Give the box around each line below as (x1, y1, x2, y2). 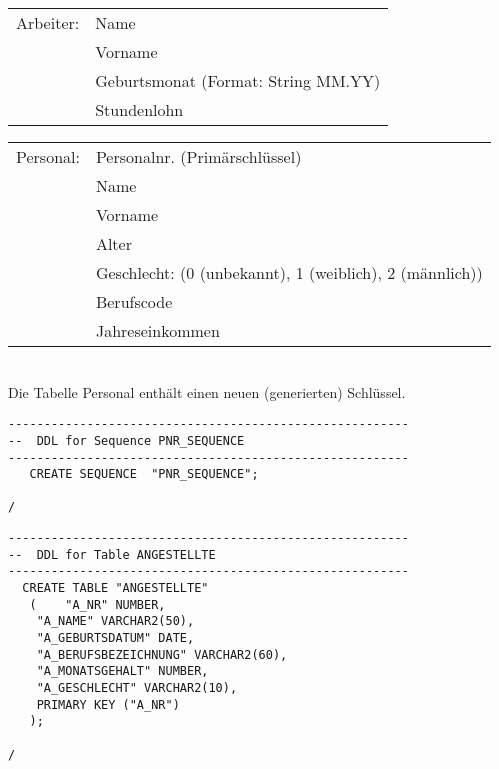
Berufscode (95, 290, 173, 313)
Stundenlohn (95, 98, 184, 121)
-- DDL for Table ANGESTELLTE (8, 547, 216, 562)
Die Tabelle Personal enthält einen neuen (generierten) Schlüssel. (8, 381, 406, 402)
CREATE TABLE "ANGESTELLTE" (22, 581, 209, 596)
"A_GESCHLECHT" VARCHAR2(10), (36, 681, 238, 696)
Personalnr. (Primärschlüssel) (95, 145, 302, 168)
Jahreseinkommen (95, 319, 220, 342)
